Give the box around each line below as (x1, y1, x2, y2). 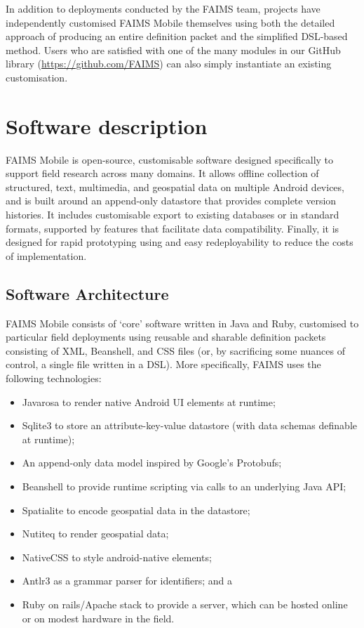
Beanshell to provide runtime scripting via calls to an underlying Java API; (22, 478, 346, 493)
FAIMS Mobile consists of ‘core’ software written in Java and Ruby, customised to (6, 315, 359, 330)
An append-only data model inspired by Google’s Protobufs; (22, 455, 282, 470)
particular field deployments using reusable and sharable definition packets (6, 329, 326, 344)
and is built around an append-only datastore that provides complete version (6, 193, 337, 208)
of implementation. (6, 248, 87, 263)
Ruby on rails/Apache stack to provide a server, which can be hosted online (22, 596, 348, 611)
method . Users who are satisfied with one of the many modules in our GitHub (6, 42, 341, 57)
